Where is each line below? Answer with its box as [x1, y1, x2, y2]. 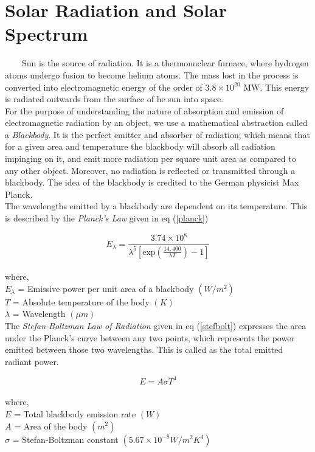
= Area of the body [14, 419, 88, 432]
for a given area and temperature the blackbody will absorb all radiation [5, 140, 275, 153]
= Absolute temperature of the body [12, 295, 150, 308]
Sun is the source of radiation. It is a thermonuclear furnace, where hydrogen [21, 57, 309, 69]
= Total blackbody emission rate [14, 407, 136, 420]
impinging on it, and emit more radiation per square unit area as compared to [5, 152, 296, 165]
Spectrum [5, 21, 88, 46]
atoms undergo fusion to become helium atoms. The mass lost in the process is [5, 68, 299, 81]
